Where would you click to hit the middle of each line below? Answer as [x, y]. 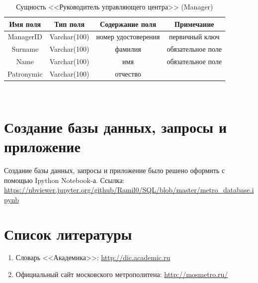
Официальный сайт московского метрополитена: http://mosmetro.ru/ [122, 274]
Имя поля [25, 24]
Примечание [194, 24]
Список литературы [68, 234]
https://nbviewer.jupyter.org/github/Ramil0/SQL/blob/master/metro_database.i [129, 190]
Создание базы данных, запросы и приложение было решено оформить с [115, 170]
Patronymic [25, 73]
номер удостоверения [128, 37]
